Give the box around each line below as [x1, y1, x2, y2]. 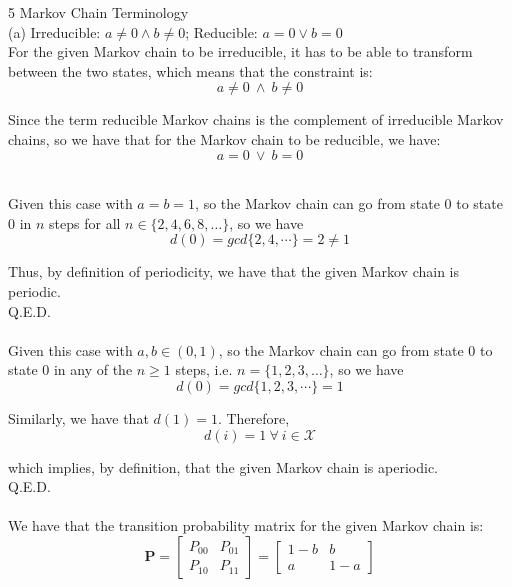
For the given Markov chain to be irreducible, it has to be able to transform [8, 41, 473, 62]
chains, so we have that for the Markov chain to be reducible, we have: [8, 128, 441, 149]
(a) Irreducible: [8, 21, 101, 42]
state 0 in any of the [8, 359, 133, 380]
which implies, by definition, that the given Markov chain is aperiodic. [8, 456, 438, 477]
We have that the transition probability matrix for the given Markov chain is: [8, 515, 484, 536]
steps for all [49, 212, 121, 233]
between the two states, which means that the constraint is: [8, 60, 373, 81]
